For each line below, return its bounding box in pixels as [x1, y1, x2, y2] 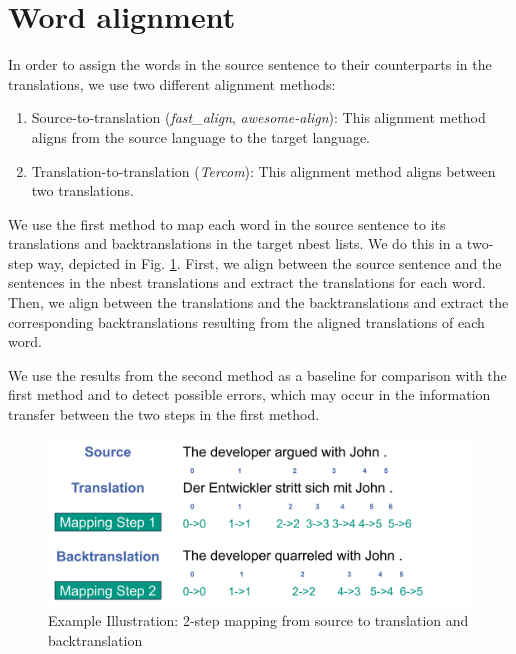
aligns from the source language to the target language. [31, 126, 371, 147]
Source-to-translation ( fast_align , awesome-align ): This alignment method [31, 107, 486, 128]
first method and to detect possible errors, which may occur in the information [8, 384, 491, 405]
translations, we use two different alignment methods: [8, 73, 336, 94]
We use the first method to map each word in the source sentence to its [8, 213, 446, 234]
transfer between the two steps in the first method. [8, 404, 320, 425]
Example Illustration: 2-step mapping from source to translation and [48, 610, 469, 631]
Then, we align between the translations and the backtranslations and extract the [8, 292, 509, 313]
